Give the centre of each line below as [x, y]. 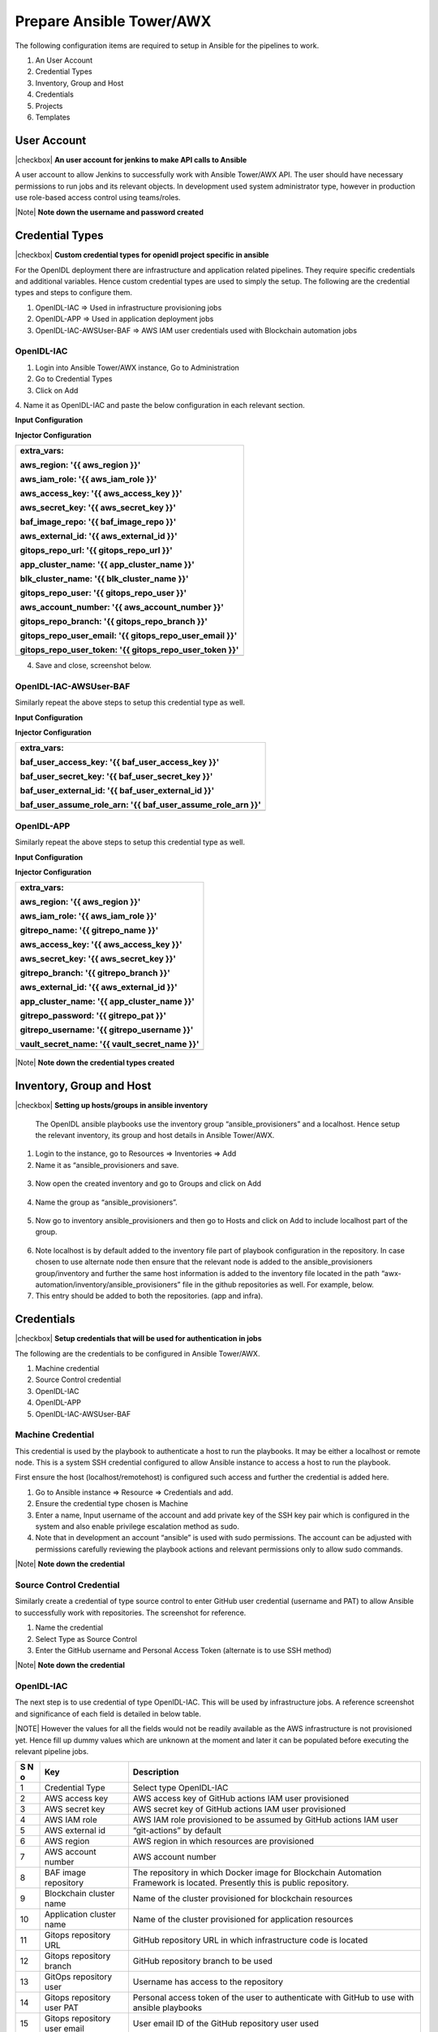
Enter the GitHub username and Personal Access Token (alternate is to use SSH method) [183, 1650]
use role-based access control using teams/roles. [98, 197]
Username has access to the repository [208, 1982]
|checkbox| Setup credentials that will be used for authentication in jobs [139, 1339]
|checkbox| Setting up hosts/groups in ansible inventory [112, 1105]
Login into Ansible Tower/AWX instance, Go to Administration [137, 367]
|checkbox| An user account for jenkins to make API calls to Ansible [131, 159]
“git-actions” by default [177, 1830]
